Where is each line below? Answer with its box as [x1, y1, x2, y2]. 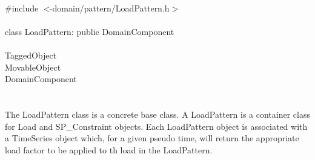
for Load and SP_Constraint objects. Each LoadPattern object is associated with [5, 120, 308, 132]
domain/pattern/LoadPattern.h [52, 1, 170, 14]
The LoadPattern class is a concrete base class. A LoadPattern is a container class [5, 107, 310, 120]
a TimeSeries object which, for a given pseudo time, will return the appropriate [5, 132, 299, 144]
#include [5, 1, 39, 14]
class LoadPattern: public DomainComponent [5, 25, 174, 37]
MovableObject [5, 60, 61, 73]
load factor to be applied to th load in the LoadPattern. [5, 143, 213, 156]
